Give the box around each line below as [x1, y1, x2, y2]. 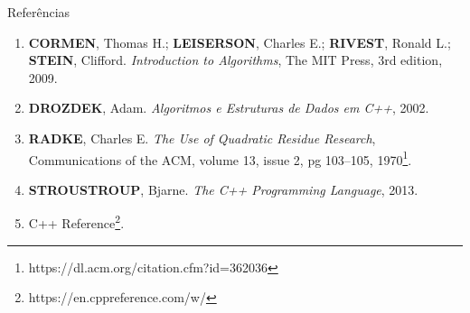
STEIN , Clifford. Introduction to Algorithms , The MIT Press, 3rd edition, [28, 51, 443, 69]
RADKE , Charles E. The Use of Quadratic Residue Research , [28, 128, 376, 147]
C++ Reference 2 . [28, 211, 125, 233]
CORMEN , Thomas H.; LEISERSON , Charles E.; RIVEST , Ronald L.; [28, 32, 451, 51]
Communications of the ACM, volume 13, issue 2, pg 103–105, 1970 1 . [28, 147, 412, 169]
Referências [7, 3, 70, 21]
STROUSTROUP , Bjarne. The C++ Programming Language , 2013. [28, 180, 418, 198]
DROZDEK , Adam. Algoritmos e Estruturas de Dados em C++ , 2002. [28, 98, 429, 117]
